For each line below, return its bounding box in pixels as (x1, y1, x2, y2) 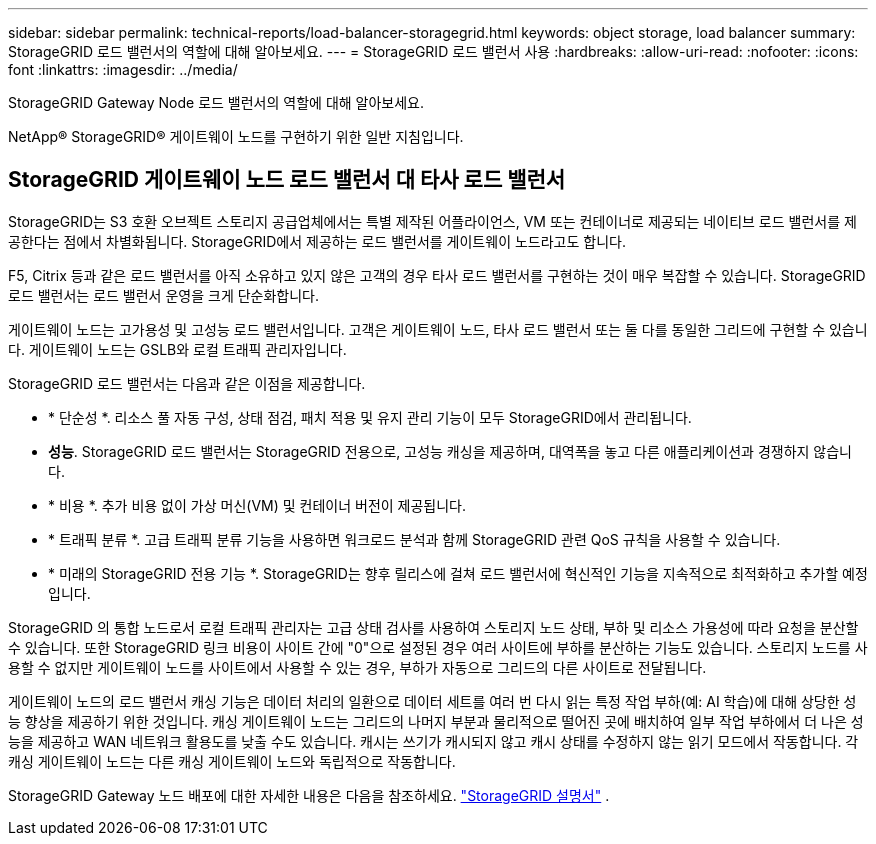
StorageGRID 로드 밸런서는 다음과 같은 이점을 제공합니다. (8, 374, 366, 392)
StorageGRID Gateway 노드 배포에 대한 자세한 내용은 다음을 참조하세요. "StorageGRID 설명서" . (8, 786, 610, 804)
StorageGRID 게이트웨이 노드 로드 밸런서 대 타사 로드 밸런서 (8, 167, 566, 193)
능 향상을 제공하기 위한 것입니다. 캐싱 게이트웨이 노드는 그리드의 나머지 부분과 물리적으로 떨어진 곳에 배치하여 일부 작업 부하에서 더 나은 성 (8, 712, 864, 730)
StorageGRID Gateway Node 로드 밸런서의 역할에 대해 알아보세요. (8, 94, 425, 111)
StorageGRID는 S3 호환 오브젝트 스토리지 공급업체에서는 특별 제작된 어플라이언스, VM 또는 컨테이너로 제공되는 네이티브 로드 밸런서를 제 (8, 212, 857, 230)
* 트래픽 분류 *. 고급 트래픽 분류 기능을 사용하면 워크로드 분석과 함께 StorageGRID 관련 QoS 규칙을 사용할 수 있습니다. (48, 530, 781, 548)
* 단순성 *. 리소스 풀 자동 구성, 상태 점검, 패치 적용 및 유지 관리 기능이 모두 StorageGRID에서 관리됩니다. (48, 408, 692, 426)
